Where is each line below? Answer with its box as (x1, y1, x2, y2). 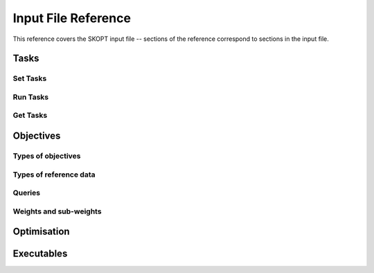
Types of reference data (12, 170, 96, 179)
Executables (12, 248, 68, 260)
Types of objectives (12, 151, 81, 161)
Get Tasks (12, 111, 48, 121)
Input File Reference (12, 10, 132, 26)
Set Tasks (12, 73, 47, 83)
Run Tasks (12, 92, 49, 102)
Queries (12, 188, 41, 197)
